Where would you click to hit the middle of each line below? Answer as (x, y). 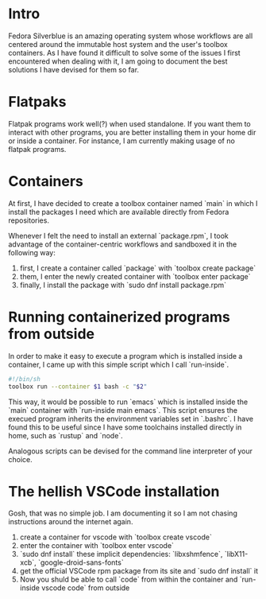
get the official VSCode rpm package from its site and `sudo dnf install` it (139, 571)
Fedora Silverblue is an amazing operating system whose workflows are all (131, 36)
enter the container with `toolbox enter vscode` (97, 546)
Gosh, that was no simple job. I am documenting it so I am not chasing (123, 513)
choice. (21, 459)
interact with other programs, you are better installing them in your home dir (132, 132)
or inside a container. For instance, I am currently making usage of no (122, 141)
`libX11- (236, 554)
